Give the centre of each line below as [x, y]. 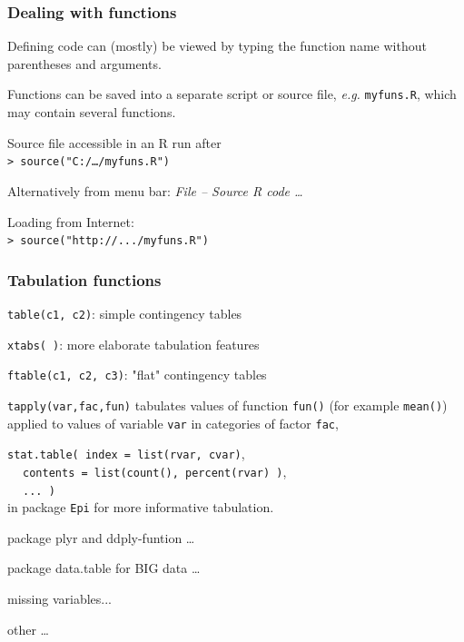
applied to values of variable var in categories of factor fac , [173, 423]
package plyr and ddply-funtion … [101, 537]
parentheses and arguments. [84, 63]
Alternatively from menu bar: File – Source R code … [155, 190]
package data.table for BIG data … [104, 568]
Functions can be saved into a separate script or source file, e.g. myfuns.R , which [232, 94]
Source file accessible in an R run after [114, 142]
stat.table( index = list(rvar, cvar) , [126, 454]
